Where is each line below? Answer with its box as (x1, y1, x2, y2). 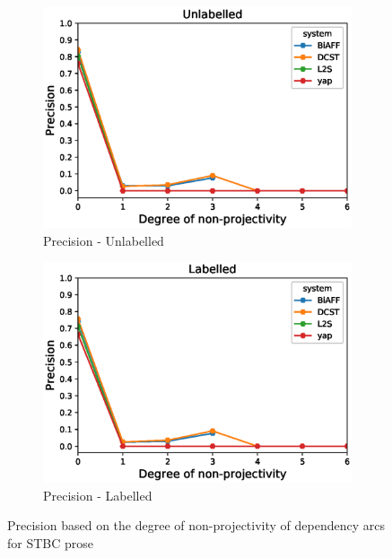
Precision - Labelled (43, 485, 152, 504)
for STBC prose (7, 533, 94, 552)
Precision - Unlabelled (43, 231, 164, 249)
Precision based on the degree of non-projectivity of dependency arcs (7, 516, 385, 535)
